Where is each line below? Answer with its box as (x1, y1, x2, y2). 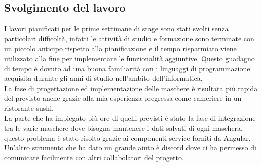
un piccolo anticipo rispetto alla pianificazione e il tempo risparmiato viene (4, 43, 237, 54)
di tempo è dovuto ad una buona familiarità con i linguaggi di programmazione (4, 63, 250, 73)
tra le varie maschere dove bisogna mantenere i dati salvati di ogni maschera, (4, 122, 243, 133)
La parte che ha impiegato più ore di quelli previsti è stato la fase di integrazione (4, 112, 256, 123)
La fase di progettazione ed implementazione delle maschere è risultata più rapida (4, 82, 258, 93)
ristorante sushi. (4, 102, 54, 113)
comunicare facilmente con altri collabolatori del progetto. (4, 152, 184, 162)
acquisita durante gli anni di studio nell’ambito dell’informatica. (4, 73, 203, 84)
